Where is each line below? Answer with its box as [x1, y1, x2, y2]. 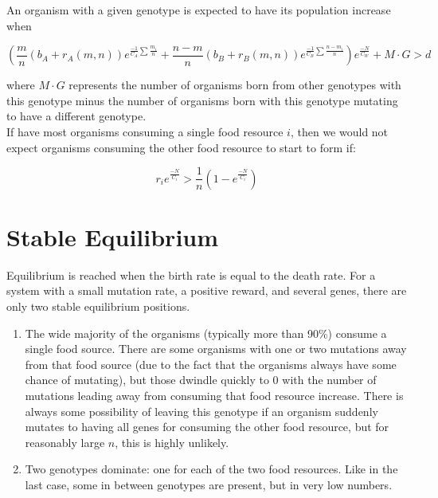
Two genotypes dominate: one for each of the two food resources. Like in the [25, 461, 398, 477]
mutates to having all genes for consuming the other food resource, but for [25, 418, 389, 435]
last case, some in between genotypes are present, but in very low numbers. [25, 476, 393, 492]
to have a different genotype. [6, 108, 147, 124]
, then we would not [290, 123, 389, 139]
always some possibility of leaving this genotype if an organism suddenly [25, 402, 378, 419]
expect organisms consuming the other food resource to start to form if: [6, 139, 356, 155]
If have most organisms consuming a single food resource [6, 123, 284, 139]
